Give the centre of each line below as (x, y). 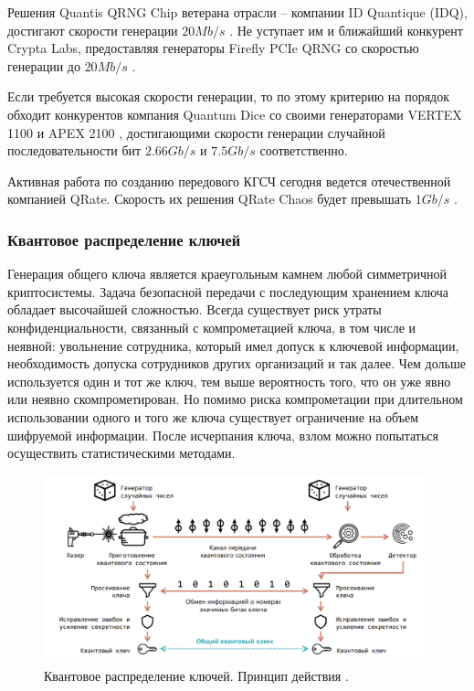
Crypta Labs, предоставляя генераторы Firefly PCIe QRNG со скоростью (213, 48)
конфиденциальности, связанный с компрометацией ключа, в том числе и (212, 327)
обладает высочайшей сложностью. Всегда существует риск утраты (195, 309)
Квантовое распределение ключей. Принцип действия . (196, 676)
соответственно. (304, 150)
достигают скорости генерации (93, 30)
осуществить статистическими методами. (121, 453)
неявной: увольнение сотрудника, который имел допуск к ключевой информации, (233, 345)
